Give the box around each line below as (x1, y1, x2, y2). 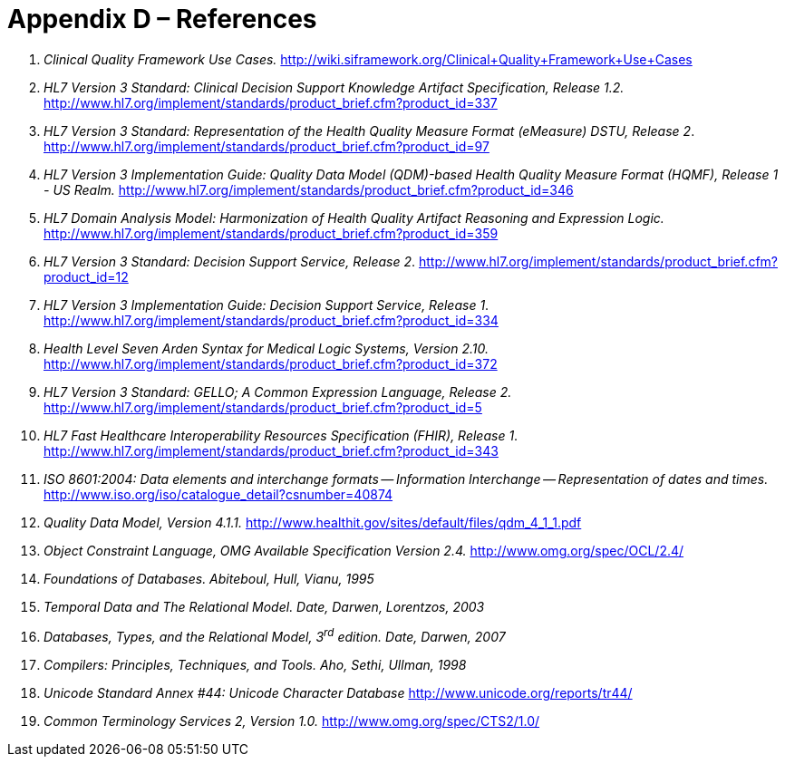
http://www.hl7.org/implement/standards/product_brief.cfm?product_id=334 (44, 312, 499, 328)
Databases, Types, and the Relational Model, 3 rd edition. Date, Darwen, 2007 (44, 626, 506, 645)
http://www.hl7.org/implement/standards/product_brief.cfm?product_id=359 (44, 225, 499, 241)
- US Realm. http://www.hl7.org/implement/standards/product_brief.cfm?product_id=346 (44, 181, 574, 198)
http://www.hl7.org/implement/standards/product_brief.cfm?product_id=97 (44, 138, 489, 154)
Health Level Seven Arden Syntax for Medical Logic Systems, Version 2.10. (44, 340, 489, 356)
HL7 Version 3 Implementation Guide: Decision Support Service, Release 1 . (44, 296, 489, 313)
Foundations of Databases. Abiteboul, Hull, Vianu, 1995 (44, 570, 374, 586)
